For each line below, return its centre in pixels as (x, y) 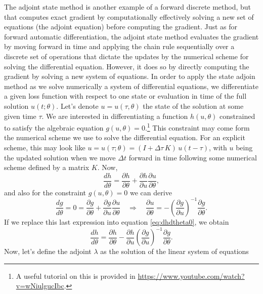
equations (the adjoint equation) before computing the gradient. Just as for (121, 27)
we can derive (151, 192)
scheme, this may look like (45, 147)
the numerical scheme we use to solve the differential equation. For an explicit (125, 137)
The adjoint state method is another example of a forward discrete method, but (128, 7)
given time (20, 116)
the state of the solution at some (193, 106)
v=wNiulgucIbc (40, 286)
